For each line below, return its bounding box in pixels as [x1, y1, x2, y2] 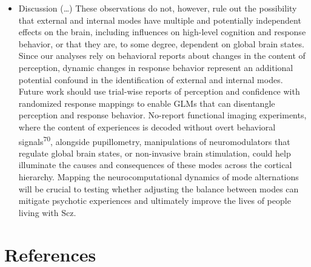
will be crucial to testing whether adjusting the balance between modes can [18, 182, 299, 195]
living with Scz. [18, 206, 76, 218]
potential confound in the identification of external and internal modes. [18, 73, 283, 86]
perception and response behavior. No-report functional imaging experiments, [18, 109, 307, 121]
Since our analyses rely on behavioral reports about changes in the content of [18, 49, 306, 62]
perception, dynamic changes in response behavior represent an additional [18, 61, 293, 73]
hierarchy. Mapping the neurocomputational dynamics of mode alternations [18, 170, 299, 183]
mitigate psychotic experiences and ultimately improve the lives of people [18, 194, 291, 207]
